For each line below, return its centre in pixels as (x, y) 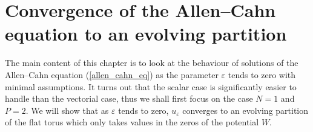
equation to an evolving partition (146, 34)
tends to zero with (262, 74)
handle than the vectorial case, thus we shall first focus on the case (129, 98)
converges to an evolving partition (245, 110)
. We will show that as (67, 110)
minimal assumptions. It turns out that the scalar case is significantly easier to (151, 86)
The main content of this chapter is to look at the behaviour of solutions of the (152, 63)
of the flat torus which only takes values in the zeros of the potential (132, 122)
